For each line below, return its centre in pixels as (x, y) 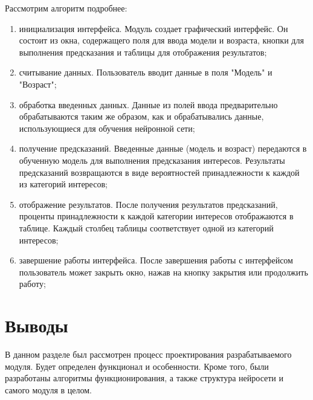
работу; (32, 284)
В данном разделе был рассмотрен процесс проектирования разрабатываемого (148, 354)
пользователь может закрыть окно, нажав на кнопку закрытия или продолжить (163, 272)
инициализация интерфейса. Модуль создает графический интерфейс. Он (153, 28)
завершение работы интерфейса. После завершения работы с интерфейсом (156, 260)
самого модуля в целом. (49, 389)
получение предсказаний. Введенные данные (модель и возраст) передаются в (163, 148)
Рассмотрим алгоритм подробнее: (66, 8)
